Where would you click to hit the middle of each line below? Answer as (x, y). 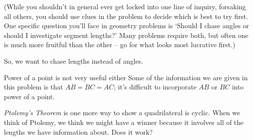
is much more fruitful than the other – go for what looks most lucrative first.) (120, 44)
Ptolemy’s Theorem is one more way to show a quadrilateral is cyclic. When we (122, 113)
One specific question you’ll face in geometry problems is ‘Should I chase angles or (126, 26)
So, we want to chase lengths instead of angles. (74, 61)
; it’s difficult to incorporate (155, 87)
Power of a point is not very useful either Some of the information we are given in (126, 77)
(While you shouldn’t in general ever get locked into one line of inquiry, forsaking (125, 6)
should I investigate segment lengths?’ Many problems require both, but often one (126, 35)
